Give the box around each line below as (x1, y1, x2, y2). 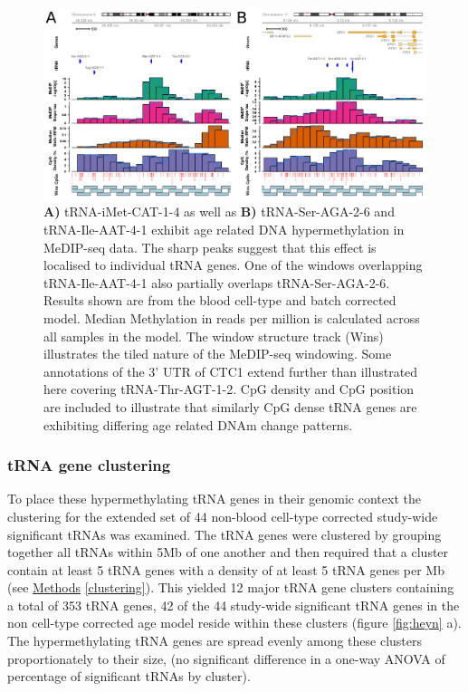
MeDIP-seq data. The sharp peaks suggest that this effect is (43, 237, 377, 256)
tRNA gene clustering (7, 454, 171, 476)
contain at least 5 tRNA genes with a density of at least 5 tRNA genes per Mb (7, 560, 444, 579)
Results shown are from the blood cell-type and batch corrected (43, 291, 396, 310)
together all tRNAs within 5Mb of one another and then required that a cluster (7, 543, 449, 562)
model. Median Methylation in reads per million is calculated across (43, 308, 420, 327)
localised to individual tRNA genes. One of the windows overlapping (43, 255, 423, 274)
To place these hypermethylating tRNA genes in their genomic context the (7, 489, 421, 508)
